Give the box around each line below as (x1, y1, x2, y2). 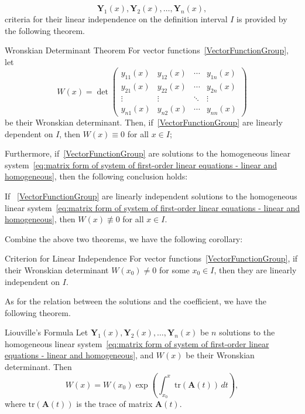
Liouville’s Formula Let (5, 326, 88, 338)
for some (159, 263, 190, 276)
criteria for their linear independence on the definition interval (5, 13, 228, 25)
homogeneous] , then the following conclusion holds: (5, 170, 188, 182)
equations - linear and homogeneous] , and (5, 349, 154, 361)
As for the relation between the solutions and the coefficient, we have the (5, 295, 267, 307)
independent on (5, 275, 60, 287)
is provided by (237, 13, 287, 25)
